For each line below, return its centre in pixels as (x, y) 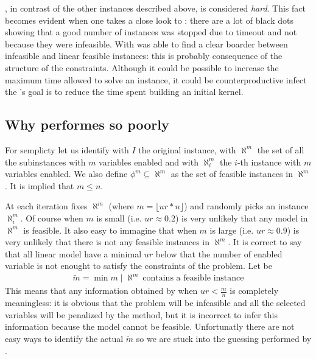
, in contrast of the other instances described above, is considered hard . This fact (155, 8)
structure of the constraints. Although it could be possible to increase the (142, 67)
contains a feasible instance (193, 278)
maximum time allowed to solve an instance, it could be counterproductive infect (156, 79)
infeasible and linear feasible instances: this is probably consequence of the (144, 56)
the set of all (281, 149)
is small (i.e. (119, 218)
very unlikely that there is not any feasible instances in (107, 242)
